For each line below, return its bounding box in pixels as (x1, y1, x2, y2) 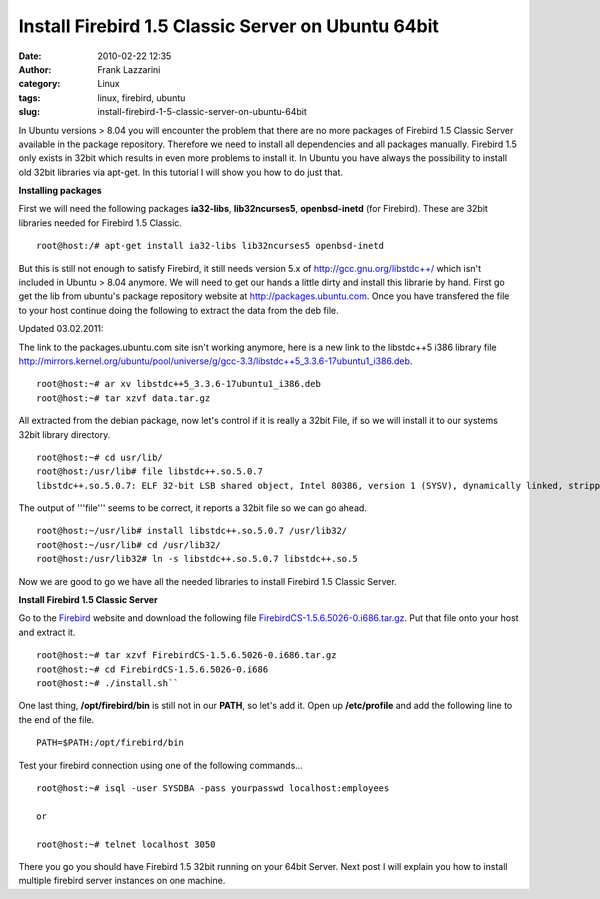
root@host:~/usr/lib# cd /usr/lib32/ (36, 539, 222, 550)
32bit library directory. (18, 428, 111, 440)
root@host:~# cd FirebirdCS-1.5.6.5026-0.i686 (36, 663, 269, 675)
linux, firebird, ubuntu (97, 91, 186, 104)
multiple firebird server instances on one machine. (18, 875, 226, 887)
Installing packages (18, 185, 102, 197)
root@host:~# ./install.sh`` (36, 678, 179, 689)
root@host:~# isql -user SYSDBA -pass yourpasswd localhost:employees (36, 782, 390, 794)
